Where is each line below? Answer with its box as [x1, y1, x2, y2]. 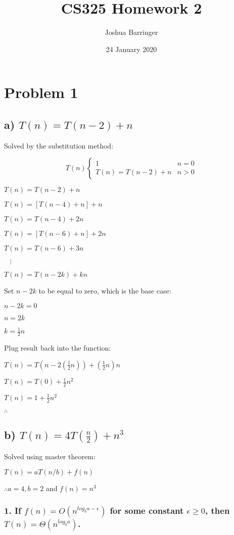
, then [205, 504, 230, 517]
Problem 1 [4, 82, 78, 103]
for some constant [110, 504, 184, 517]
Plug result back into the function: [4, 343, 111, 353]
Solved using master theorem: [4, 451, 96, 462]
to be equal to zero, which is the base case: [38, 285, 171, 296]
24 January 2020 [106, 43, 157, 54]
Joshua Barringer [105, 27, 158, 37]
